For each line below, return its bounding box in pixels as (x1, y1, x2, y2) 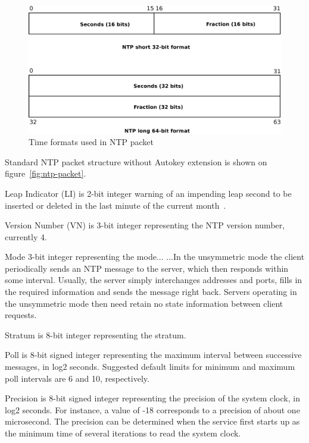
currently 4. (5, 230, 47, 243)
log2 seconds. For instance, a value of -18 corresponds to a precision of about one (5, 403, 300, 416)
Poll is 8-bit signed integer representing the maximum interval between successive (5, 348, 302, 361)
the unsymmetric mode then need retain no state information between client (5, 297, 283, 309)
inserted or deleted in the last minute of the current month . (5, 199, 226, 211)
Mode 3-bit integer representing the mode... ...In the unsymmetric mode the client (5, 250, 305, 263)
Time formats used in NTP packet (29, 136, 154, 148)
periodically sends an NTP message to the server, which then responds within (5, 262, 289, 274)
